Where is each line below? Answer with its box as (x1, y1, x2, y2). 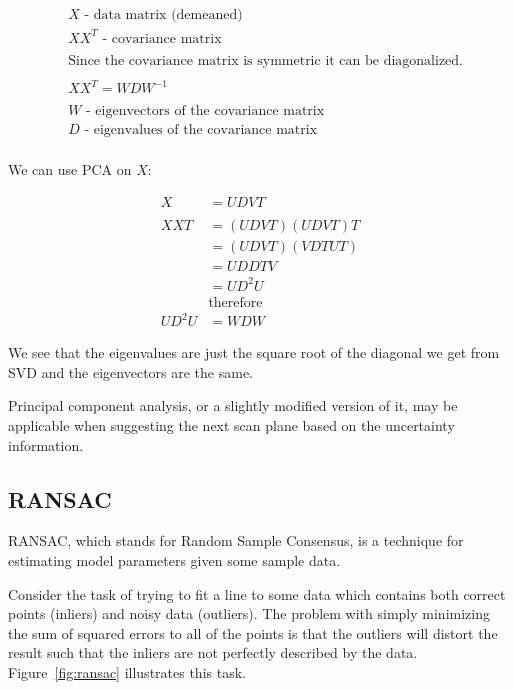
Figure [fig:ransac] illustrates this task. (8, 661, 246, 682)
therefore (208, 295, 263, 310)
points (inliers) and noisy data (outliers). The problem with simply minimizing (8, 603, 490, 624)
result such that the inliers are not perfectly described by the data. (8, 642, 418, 663)
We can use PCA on (8, 159, 132, 180)
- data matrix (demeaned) (84, 8, 243, 23)
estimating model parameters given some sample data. (8, 549, 341, 570)
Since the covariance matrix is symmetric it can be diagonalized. (68, 53, 464, 68)
